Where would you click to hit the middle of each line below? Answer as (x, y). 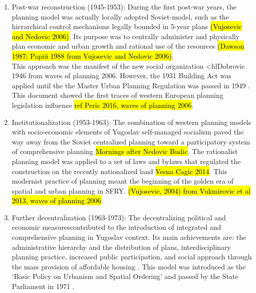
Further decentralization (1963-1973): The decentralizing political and (119, 217)
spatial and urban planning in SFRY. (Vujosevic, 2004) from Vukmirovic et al (131, 190)
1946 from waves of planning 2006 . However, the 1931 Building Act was (121, 76)
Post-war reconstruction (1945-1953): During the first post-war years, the (124, 7)
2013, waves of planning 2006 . (57, 200)
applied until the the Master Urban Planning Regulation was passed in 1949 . (131, 85)
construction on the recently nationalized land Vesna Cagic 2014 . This (119, 171)
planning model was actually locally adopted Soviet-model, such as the (120, 16)
